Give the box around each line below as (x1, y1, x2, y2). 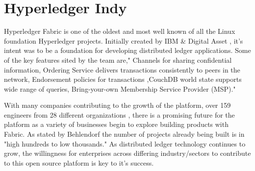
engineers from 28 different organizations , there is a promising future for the (4, 109, 235, 120)
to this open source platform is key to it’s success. (4, 157, 154, 168)
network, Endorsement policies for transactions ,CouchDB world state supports (4, 74, 242, 84)
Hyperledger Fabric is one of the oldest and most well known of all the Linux (4, 26, 235, 36)
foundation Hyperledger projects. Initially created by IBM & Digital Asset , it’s (4, 35, 243, 46)
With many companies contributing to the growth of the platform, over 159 (4, 100, 231, 110)
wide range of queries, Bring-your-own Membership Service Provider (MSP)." (4, 83, 236, 94)
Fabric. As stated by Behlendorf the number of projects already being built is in (4, 129, 245, 139)
